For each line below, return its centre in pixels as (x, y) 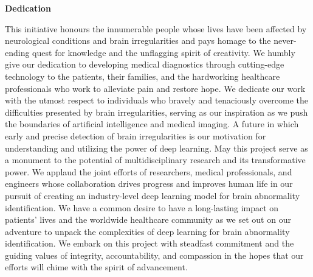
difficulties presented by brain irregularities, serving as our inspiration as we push (156, 112)
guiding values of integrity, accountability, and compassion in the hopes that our (154, 255)
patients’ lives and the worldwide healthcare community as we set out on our (148, 219)
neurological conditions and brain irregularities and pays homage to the (138, 40)
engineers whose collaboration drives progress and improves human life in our (149, 184)
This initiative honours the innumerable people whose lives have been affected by (156, 28)
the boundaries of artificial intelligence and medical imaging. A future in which (152, 124)
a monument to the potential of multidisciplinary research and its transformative (155, 160)
